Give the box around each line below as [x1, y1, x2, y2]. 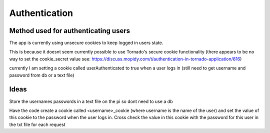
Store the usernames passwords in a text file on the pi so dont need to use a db [9, 98, 173, 104]
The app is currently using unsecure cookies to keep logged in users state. [9, 40, 163, 46]
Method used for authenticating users [9, 26, 130, 35]
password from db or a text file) [9, 72, 74, 78]
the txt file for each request [9, 121, 65, 127]
